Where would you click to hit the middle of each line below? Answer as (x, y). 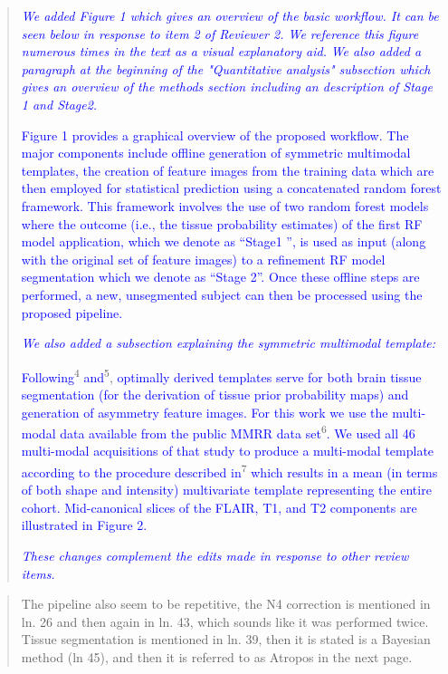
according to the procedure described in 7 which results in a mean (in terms (229, 470)
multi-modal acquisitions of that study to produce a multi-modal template (228, 451)
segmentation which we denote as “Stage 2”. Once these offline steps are (220, 277)
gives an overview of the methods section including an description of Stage (227, 87)
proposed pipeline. (72, 312)
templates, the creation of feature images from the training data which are (228, 170)
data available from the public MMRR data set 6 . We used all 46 (238, 432)
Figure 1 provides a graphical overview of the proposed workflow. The (215, 135)
